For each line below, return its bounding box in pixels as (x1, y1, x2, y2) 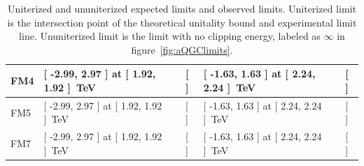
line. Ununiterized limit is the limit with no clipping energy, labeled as (19, 29, 321, 43)
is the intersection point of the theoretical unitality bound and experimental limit (7, 15, 357, 29)
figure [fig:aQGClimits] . (131, 42, 233, 56)
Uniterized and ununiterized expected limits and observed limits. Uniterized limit (8, 1, 356, 15)
